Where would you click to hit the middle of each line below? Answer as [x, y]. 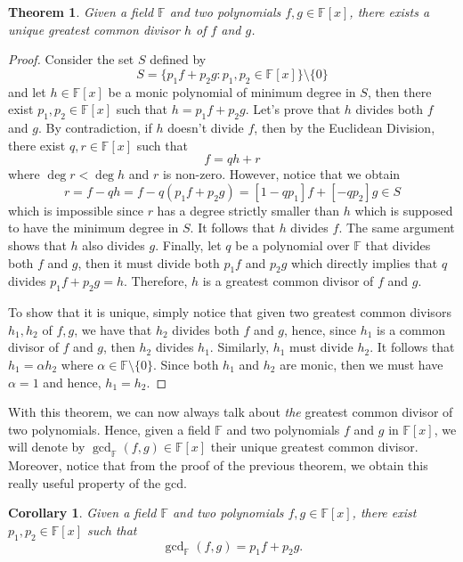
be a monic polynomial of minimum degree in [232, 91]
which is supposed [404, 210]
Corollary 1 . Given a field [82, 513]
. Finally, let [188, 244]
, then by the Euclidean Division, [345, 127]
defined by [178, 59]
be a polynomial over [292, 244]
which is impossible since [76, 210]
